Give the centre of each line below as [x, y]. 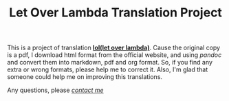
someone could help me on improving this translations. [85, 77]
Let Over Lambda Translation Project [116, 13]
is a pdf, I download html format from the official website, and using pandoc [115, 55]
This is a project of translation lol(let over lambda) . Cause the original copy [114, 48]
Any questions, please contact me [56, 90]
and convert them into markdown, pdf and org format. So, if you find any [110, 63]
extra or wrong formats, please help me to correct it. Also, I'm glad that [108, 69]
